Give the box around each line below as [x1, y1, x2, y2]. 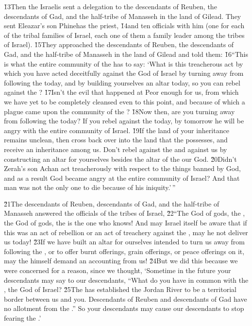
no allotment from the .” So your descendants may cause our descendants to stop [4, 303, 244, 313]
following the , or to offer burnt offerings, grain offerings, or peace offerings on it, [4, 246, 245, 256]
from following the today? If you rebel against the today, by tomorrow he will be [4, 116, 244, 126]
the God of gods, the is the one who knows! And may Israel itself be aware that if [4, 218, 247, 228]
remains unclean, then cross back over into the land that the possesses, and [4, 135, 228, 145]
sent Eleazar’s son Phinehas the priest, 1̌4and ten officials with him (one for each [4, 20, 245, 31]
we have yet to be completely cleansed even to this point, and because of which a [4, 96, 245, 106]
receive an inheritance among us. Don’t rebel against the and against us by [4, 144, 227, 154]
